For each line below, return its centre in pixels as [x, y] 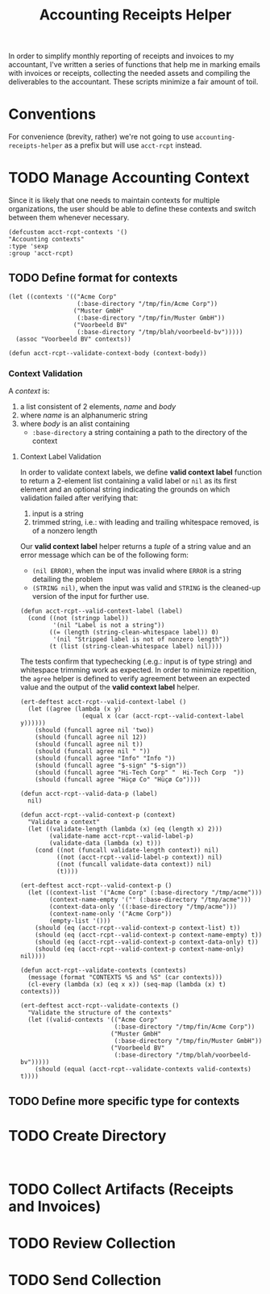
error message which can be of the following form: [104, 555]
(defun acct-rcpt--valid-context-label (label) [101, 611]
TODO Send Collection [85, 1280]
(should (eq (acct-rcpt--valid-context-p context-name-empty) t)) [149, 935]
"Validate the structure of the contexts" [100, 1013]
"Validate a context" [64, 822]
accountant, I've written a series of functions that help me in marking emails [134, 65]
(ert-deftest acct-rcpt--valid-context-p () [96, 886]
